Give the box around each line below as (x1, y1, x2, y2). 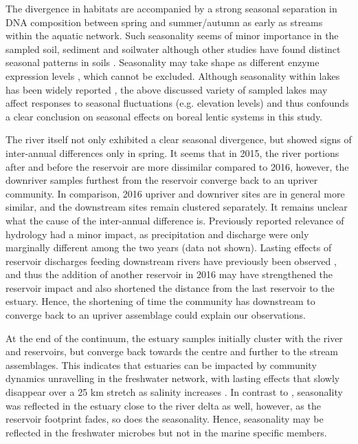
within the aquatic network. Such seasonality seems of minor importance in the (5, 28, 339, 43)
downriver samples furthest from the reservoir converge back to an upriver (5, 173, 318, 187)
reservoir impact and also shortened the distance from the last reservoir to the (5, 280, 335, 295)
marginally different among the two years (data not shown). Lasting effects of (5, 240, 332, 255)
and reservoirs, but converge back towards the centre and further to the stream (5, 344, 339, 359)
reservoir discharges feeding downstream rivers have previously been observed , (5, 253, 337, 268)
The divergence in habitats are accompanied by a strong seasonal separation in (5, 1, 337, 15)
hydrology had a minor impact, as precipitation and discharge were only (5, 226, 309, 241)
